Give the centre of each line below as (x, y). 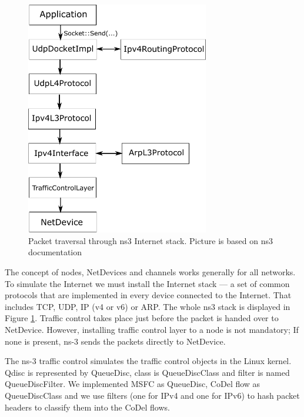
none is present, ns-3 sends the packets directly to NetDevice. (115, 341)
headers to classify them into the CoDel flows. (87, 407)
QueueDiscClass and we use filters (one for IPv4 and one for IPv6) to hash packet (152, 396)
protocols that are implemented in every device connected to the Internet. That (148, 295)
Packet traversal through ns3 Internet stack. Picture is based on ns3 (151, 240)
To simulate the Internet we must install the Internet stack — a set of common (147, 283)
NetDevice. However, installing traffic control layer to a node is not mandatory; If (152, 330)
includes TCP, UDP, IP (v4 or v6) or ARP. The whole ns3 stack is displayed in (148, 306)
